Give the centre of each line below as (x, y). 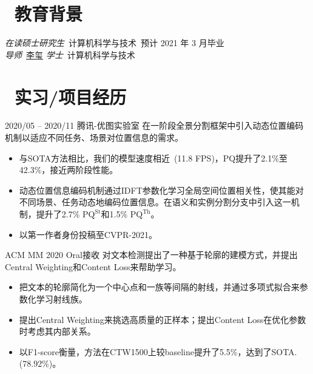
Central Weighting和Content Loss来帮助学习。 (93, 266)
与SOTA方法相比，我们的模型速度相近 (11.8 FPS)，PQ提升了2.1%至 (153, 158)
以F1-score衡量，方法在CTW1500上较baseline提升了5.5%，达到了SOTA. (158, 351)
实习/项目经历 (71, 96)
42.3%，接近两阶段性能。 (69, 170)
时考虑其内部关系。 (57, 331)
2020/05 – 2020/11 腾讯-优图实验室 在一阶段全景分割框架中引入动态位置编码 (154, 125)
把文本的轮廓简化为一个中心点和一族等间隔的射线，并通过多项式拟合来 (159, 287)
